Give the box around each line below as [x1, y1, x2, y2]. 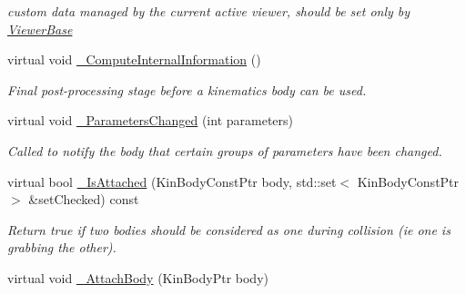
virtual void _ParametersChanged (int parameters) [7, 111, 294, 130]
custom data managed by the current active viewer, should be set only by [7, 2, 410, 20]
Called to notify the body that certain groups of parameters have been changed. [7, 141, 442, 160]
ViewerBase [7, 19, 73, 38]
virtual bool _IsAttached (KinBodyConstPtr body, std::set [7, 171, 337, 191]
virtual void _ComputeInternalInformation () [7, 50, 261, 69]
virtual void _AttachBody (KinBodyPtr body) [7, 268, 268, 287]
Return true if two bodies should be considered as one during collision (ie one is [7, 220, 451, 239]
